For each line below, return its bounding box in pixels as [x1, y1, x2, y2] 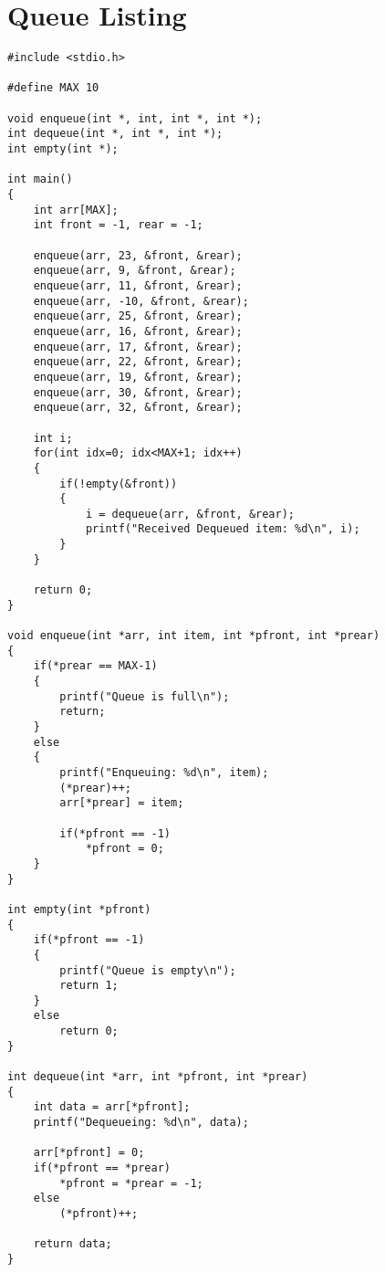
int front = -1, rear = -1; [33, 218, 203, 232]
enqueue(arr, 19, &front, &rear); [33, 370, 243, 384]
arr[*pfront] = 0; [33, 1146, 145, 1160]
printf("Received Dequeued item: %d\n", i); [85, 522, 360, 536]
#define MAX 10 [7, 81, 99, 95]
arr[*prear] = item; [59, 796, 184, 810]
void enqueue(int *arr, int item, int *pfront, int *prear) [7, 629, 380, 643]
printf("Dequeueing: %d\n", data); [33, 1116, 249, 1130]
